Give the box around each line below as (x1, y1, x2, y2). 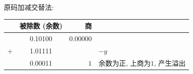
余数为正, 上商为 (98, 57, 151, 68)
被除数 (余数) (19, 21, 63, 31)
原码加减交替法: (4, 2, 54, 12)
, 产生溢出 (154, 57, 186, 68)
